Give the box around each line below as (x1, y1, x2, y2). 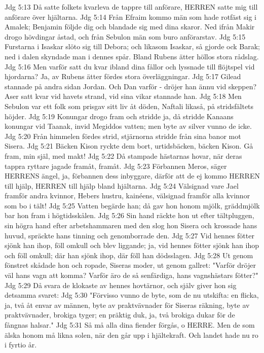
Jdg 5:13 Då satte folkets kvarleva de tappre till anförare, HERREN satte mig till (5, 2, 258, 12)
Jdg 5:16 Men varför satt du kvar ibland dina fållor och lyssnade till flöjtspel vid (5, 61, 255, 72)
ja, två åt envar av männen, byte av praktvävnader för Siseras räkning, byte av (5, 299, 250, 310)
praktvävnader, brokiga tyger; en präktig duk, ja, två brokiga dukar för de (5, 309, 235, 320)
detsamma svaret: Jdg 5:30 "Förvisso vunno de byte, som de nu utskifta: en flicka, (5, 290, 259, 300)
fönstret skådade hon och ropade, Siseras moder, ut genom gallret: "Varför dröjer (5, 260, 256, 270)
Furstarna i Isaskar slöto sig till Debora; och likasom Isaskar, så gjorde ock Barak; (5, 41, 260, 52)
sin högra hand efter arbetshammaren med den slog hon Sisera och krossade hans (5, 220, 257, 231)
